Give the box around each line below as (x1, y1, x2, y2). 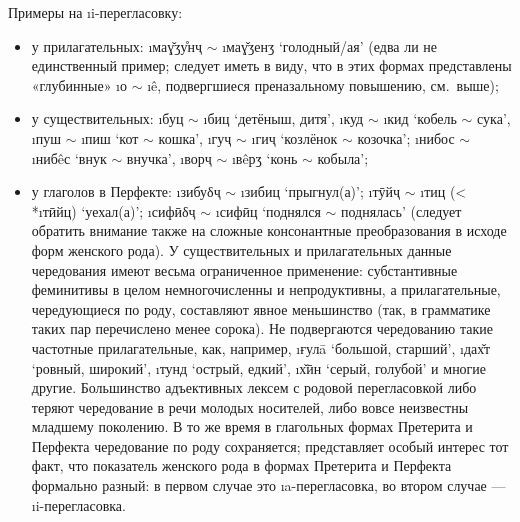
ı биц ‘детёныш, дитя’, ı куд (203, 108, 364, 129)
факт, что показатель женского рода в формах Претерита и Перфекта (31, 455, 452, 476)
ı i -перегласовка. (31, 494, 126, 515)
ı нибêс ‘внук (31, 147, 107, 168)
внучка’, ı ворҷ (126, 147, 212, 168)
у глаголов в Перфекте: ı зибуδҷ (31, 181, 221, 202)
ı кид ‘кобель (383, 108, 457, 129)
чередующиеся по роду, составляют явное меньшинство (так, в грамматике (31, 298, 491, 319)
